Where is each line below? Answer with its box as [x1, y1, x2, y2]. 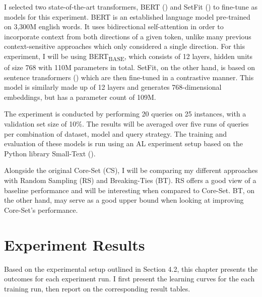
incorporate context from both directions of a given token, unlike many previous [4, 31, 251, 41]
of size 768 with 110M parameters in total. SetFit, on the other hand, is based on [4, 62, 255, 73]
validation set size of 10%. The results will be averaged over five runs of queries [4, 118, 249, 129]
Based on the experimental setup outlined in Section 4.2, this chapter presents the [4, 263, 258, 274]
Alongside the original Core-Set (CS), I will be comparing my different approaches [4, 165, 258, 175]
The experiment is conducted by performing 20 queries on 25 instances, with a [4, 108, 246, 119]
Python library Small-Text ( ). [4, 148, 96, 158]
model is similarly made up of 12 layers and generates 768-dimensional [4, 82, 222, 92]
